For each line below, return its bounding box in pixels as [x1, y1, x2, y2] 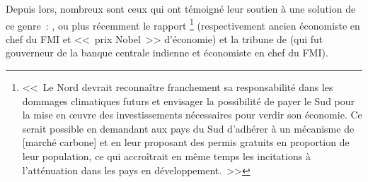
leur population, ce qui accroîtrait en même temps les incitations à [22, 149, 311, 163]
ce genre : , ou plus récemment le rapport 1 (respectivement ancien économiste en [6, 16, 360, 32]
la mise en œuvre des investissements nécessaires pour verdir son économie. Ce [22, 107, 362, 122]
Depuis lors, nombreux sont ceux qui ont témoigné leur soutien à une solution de [6, 1, 356, 16]
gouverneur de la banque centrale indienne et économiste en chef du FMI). [6, 45, 328, 60]
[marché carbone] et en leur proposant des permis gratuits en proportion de [22, 135, 350, 150]
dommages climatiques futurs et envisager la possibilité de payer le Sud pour [22, 93, 355, 108]
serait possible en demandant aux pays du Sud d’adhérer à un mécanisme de [22, 121, 355, 135]
